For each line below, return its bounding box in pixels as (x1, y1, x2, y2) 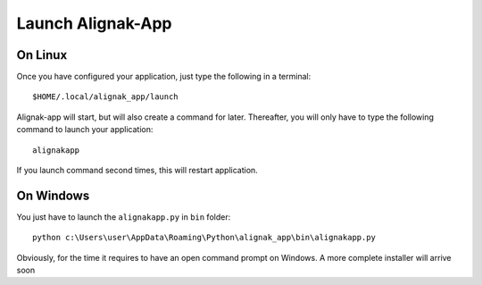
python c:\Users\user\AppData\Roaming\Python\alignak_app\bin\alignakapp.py (32, 232, 377, 243)
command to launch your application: (16, 124, 154, 135)
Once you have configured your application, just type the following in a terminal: (16, 71, 312, 82)
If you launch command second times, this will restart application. (16, 165, 258, 176)
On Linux (16, 47, 68, 63)
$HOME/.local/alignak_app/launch (32, 92, 179, 102)
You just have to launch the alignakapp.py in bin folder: (16, 211, 231, 222)
